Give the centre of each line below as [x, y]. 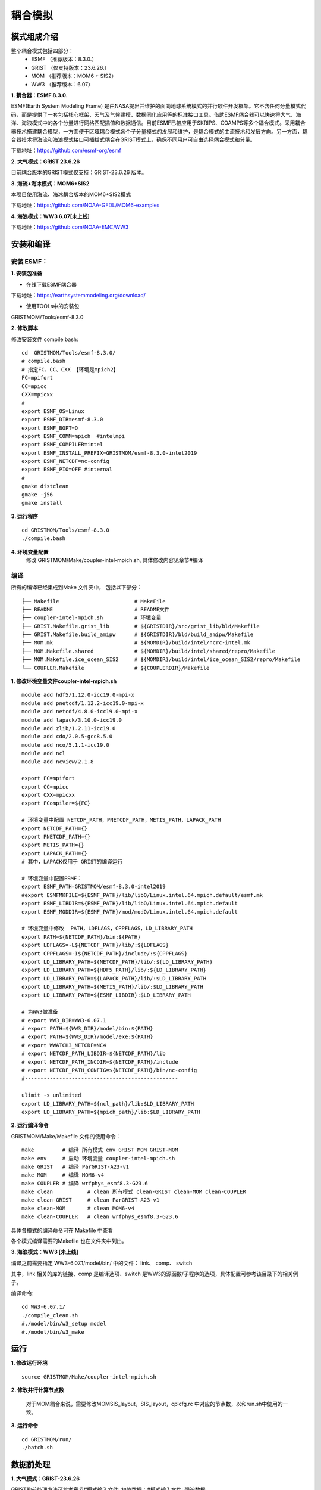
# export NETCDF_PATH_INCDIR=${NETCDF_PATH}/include [100, 1062]
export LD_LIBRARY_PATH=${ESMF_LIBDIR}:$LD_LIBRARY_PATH [106, 995]
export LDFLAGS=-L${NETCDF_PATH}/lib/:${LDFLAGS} [95, 945]
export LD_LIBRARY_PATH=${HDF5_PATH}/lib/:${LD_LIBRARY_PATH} [114, 970]
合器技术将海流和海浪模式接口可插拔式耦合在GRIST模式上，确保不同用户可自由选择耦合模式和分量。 [133, 139]
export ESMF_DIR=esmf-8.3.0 [62, 420]
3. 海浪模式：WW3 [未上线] [45, 1252]
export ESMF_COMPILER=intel [62, 445]
